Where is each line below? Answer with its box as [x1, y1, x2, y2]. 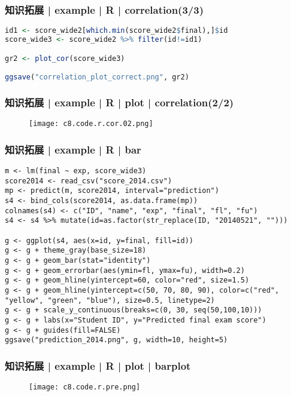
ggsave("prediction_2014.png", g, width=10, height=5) [5, 336, 228, 345]
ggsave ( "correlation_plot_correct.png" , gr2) [5, 73, 189, 82]
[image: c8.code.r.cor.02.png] [29, 119, 153, 128]
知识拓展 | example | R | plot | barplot [5, 358, 191, 373]
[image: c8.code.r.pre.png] [29, 383, 141, 392]
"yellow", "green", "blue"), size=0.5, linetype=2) [5, 296, 215, 305]
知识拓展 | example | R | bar [5, 142, 141, 156]
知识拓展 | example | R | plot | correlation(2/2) [5, 94, 234, 109]
